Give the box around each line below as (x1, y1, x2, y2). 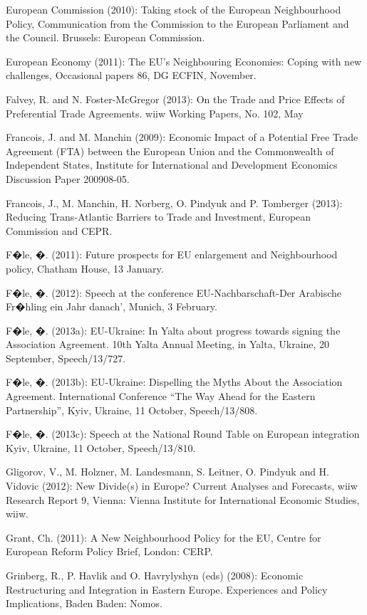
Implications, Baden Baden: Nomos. (6, 596, 162, 611)
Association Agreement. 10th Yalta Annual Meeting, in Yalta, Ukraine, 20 (6, 337, 330, 352)
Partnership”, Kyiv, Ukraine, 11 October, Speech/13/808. (6, 402, 258, 417)
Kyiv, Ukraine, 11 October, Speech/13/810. (6, 440, 196, 455)
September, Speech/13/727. (6, 350, 126, 365)
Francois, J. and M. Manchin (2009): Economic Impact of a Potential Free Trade (6, 130, 358, 144)
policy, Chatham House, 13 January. (6, 261, 164, 275)
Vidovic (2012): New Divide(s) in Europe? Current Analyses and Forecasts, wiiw (6, 478, 358, 493)
